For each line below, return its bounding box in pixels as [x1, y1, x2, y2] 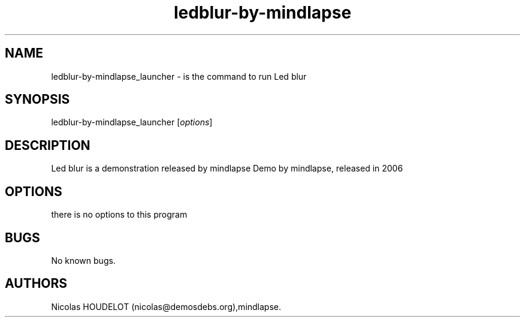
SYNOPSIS [5, 92, 70, 107]
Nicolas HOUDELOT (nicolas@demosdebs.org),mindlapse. [51, 301, 282, 312]
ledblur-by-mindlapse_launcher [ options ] [51, 117, 213, 128]
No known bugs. [51, 255, 116, 266]
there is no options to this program [51, 209, 188, 220]
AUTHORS [5, 276, 68, 291]
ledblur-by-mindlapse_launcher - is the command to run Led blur [51, 71, 307, 82]
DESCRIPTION [5, 137, 90, 153]
